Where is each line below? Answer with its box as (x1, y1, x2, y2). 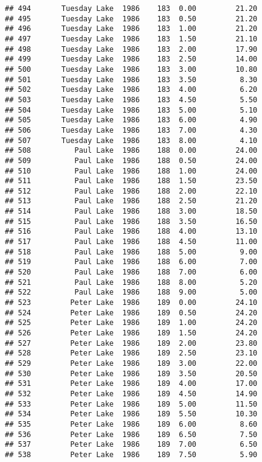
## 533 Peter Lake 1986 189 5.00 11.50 (5, 399, 258, 408)
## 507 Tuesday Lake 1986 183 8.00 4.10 (5, 136, 258, 145)
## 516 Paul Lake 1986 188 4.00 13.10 (5, 227, 258, 236)
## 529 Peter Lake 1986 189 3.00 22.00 (5, 359, 258, 368)
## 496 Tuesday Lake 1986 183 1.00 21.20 (5, 24, 258, 33)
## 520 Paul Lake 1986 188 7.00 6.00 (5, 268, 258, 277)
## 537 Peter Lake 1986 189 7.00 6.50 (5, 440, 258, 449)
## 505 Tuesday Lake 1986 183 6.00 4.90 (5, 116, 258, 125)
